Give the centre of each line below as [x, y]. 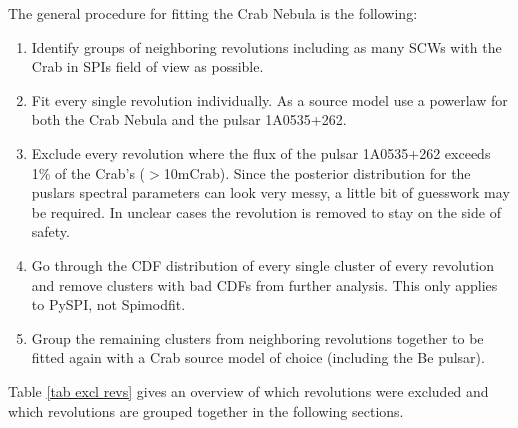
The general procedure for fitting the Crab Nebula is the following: [213, 13]
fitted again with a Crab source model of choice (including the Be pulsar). [258, 357]
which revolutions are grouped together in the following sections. [206, 410]
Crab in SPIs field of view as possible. [147, 66]
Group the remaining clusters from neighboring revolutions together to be [257, 337]
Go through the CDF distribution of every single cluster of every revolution [263, 264]
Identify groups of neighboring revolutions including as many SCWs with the [266, 46]
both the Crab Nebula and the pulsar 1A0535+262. [189, 119]
